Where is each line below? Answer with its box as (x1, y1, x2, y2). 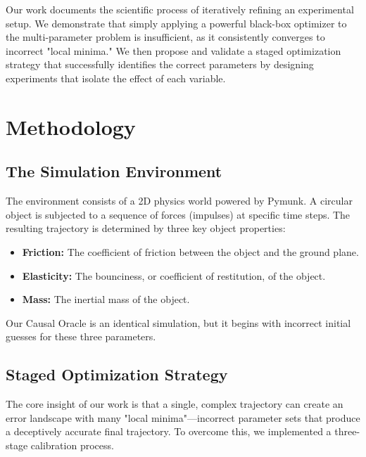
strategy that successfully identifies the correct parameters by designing (6, 57, 314, 72)
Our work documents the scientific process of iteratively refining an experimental (6, 2, 354, 16)
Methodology (6, 112, 136, 141)
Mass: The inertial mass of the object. (22, 292, 190, 307)
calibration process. (30, 437, 114, 452)
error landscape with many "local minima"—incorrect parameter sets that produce (6, 410, 360, 425)
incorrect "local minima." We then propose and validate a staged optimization (6, 43, 341, 58)
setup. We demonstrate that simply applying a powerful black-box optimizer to (6, 15, 347, 30)
